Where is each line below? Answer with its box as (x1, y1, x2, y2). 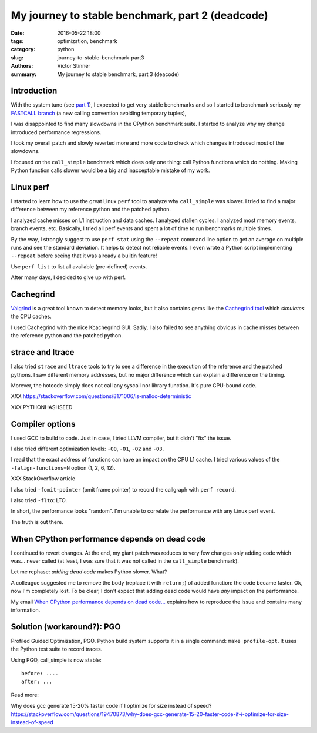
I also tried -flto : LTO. (11, 496, 68, 503)
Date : (11, 29, 25, 37)
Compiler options (11, 419, 76, 429)
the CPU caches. (11, 313, 52, 320)
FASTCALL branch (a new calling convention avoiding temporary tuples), (11, 110, 187, 117)
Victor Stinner (57, 62, 91, 69)
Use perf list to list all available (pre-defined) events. (11, 263, 147, 270)
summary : (11, 71, 37, 78)
